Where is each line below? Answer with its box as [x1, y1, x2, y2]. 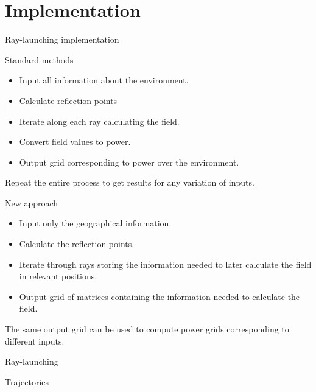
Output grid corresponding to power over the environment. [19, 155, 239, 168]
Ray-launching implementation [5, 33, 119, 46]
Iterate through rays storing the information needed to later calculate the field [19, 257, 312, 270]
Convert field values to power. [19, 135, 131, 148]
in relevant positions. [19, 270, 97, 282]
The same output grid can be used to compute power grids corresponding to [5, 323, 289, 335]
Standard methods [5, 53, 74, 66]
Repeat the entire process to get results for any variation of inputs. [5, 176, 255, 189]
